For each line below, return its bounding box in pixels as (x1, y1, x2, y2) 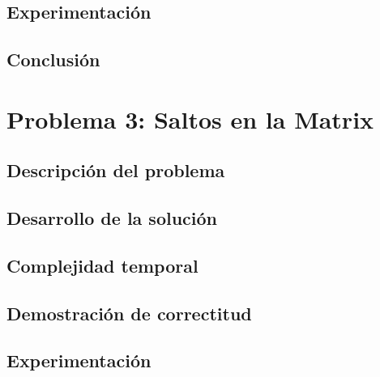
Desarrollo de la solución (6, 205, 218, 231)
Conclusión (6, 47, 100, 72)
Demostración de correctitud (6, 300, 252, 325)
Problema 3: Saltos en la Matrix (6, 102, 374, 135)
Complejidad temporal (6, 252, 199, 277)
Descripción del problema (6, 158, 225, 183)
